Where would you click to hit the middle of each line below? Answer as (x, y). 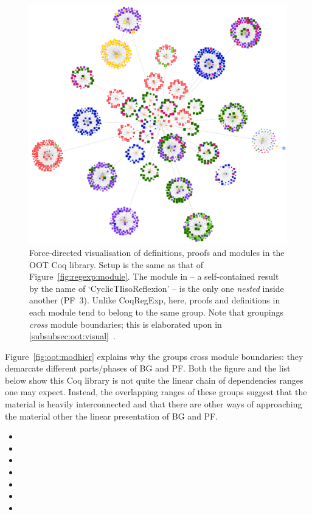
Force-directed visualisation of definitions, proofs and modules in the (157, 252)
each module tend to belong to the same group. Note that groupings (156, 312)
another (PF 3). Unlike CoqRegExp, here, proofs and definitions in (155, 300)
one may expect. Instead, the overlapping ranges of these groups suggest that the (156, 392)
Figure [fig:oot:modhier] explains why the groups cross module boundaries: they (154, 356)
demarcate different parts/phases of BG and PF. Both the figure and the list (148, 368)
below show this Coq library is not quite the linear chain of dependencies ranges (154, 380)
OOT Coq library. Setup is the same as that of (116, 264)
